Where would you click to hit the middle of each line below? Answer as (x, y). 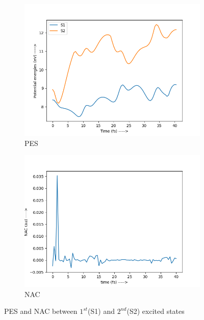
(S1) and (101, 311)
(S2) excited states (156, 311)
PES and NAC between (41, 311)
